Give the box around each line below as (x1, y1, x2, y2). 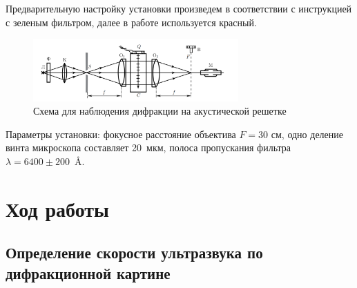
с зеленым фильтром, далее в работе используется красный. (6, 15, 257, 29)
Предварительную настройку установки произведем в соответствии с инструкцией (6, 1, 352, 15)
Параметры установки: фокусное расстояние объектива (6, 126, 236, 141)
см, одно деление (271, 126, 344, 141)
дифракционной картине (6, 262, 171, 283)
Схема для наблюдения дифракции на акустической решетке (33, 104, 287, 118)
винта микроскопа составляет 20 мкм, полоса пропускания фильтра (6, 140, 291, 155)
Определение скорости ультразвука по (6, 242, 263, 263)
